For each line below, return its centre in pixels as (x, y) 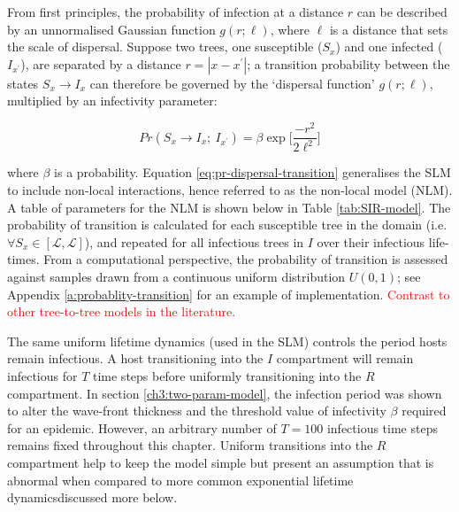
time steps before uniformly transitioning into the (227, 375)
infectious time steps (382, 427)
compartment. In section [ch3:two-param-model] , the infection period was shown (225, 393)
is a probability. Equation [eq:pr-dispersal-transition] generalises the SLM (252, 172)
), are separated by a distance (101, 63)
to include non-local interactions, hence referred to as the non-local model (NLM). (230, 190)
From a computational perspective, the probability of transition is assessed (246, 259)
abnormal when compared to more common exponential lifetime (180, 480)
